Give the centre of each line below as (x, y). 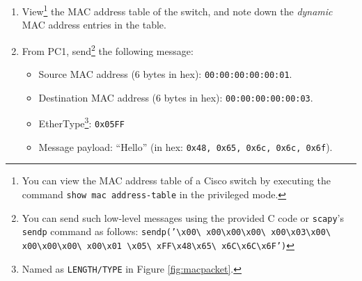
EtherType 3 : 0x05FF (81, 122)
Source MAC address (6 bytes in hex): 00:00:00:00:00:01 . (165, 74)
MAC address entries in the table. (94, 25)
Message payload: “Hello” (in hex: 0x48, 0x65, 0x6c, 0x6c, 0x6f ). (186, 146)
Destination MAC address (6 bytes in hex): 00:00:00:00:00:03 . (176, 97)
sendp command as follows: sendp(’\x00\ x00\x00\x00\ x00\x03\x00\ (176, 231)
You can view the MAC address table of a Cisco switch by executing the (176, 180)
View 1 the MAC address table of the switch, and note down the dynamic (177, 10)
